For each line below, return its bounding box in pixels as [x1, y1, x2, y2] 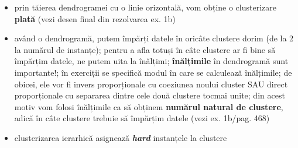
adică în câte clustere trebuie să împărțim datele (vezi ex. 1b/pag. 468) [14, 112, 270, 124]
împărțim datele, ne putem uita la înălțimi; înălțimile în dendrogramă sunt [14, 55, 289, 67]
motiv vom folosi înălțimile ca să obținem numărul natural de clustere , [14, 100, 283, 112]
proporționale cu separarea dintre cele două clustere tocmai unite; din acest [14, 89, 285, 101]
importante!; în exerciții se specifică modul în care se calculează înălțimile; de [14, 66, 292, 78]
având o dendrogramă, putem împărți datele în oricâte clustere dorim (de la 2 [14, 32, 294, 44]
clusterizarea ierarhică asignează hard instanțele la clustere [14, 131, 227, 143]
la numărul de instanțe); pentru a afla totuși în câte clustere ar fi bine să [14, 43, 276, 55]
